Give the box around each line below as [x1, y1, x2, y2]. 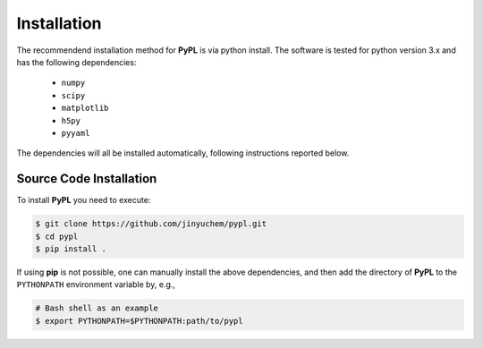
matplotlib [61, 103, 109, 114]
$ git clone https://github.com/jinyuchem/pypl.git [35, 219, 267, 229]
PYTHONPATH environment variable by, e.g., [16, 279, 176, 290]
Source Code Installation [16, 171, 157, 187]
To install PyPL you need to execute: [16, 195, 151, 206]
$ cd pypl [35, 231, 79, 242]
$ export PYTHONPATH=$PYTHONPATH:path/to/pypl [35, 316, 243, 326]
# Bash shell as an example [35, 303, 158, 313]
